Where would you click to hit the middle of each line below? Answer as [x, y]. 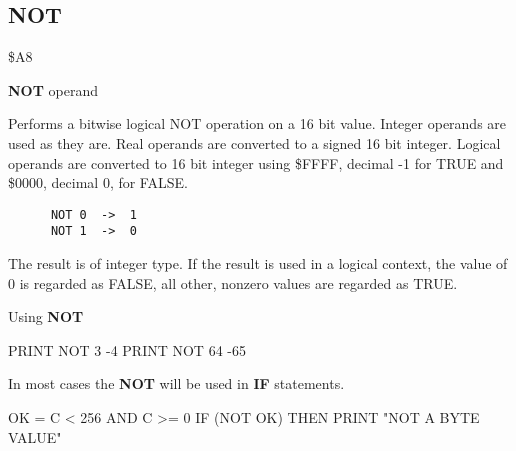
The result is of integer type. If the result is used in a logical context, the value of [258, 263]
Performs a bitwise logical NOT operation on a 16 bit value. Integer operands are [257, 123]
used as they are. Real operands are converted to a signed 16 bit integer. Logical [254, 142]
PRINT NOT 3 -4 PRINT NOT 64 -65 [127, 349]
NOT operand [53, 89]
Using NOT [46, 316]
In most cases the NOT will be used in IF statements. [176, 383]
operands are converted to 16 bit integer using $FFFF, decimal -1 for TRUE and [256, 162]
